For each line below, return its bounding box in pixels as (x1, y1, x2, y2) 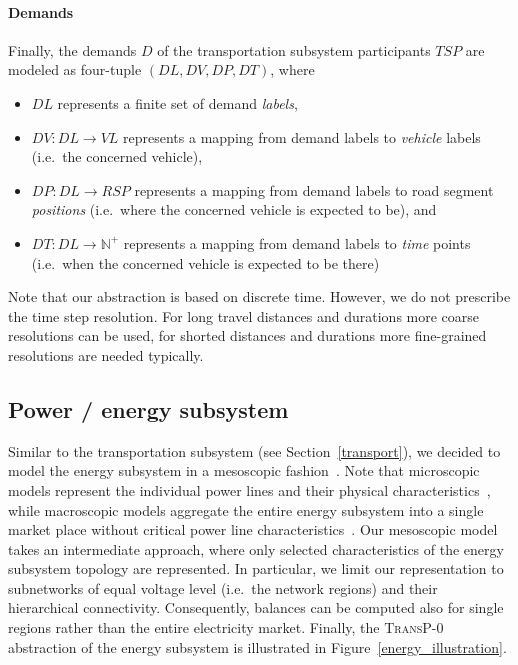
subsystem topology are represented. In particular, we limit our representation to (8, 558, 504, 579)
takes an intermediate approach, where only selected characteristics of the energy (8, 538, 504, 559)
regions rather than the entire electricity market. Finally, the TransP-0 (8, 617, 444, 638)
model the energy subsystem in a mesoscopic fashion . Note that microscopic (8, 460, 480, 481)
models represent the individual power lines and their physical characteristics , (8, 479, 491, 500)
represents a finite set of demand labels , (57, 92, 298, 113)
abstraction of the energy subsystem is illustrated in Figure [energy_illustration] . (8, 636, 507, 657)
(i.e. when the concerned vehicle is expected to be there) (31, 252, 380, 273)
